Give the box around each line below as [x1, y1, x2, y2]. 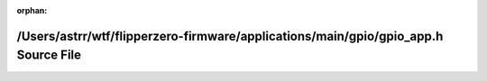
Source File [16, 48, 81, 63]
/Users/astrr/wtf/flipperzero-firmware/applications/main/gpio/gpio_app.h [16, 28, 444, 44]
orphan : [16, 5, 48, 15]
